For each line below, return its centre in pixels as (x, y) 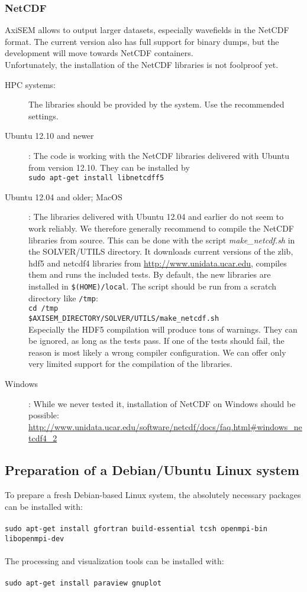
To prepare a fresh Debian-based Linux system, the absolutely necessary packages (153, 495)
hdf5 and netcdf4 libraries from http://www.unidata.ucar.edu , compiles (158, 263)
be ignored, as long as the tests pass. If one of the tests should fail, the (156, 341)
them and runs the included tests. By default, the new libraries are (150, 274)
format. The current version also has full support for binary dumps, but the (142, 41)
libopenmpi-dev (35, 539)
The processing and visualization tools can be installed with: (114, 560)
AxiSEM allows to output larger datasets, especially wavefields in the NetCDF (147, 30)
